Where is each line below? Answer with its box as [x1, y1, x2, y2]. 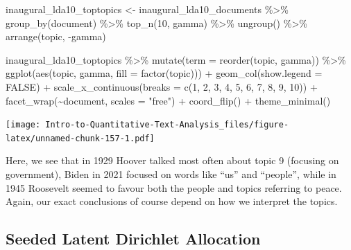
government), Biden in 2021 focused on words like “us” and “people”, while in [6, 167, 336, 181]
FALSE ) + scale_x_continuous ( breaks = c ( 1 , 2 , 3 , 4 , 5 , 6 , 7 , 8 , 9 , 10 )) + [6, 79, 318, 93]
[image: [6, 120, 41, 130]
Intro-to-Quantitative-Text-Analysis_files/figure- [45, 120, 289, 130]
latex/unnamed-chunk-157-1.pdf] [6, 133, 155, 143]
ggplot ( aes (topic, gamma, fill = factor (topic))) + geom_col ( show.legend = [6, 66, 323, 80]
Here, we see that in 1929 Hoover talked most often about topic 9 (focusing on [6, 153, 339, 168]
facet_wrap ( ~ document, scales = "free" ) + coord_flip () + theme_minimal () [6, 93, 331, 107]
